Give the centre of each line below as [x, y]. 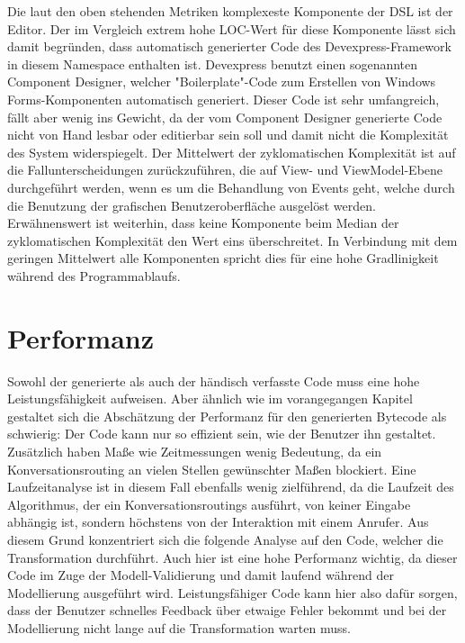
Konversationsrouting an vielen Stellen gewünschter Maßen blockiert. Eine [212, 469]
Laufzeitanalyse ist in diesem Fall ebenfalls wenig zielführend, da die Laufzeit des [231, 487]
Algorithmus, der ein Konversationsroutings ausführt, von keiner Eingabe [209, 504]
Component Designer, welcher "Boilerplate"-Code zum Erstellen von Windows [222, 82]
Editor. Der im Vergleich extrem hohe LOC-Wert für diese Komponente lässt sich [232, 28]
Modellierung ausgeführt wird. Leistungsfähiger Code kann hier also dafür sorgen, [232, 592]
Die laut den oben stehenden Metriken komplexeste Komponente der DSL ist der [230, 11]
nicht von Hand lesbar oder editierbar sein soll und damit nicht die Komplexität [228, 135]
